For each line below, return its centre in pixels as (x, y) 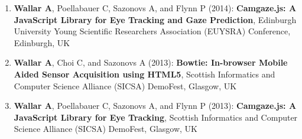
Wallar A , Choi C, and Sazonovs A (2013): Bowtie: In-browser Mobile (151, 62)
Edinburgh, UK (42, 42)
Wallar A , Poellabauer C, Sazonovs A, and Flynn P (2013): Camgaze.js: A (155, 106)
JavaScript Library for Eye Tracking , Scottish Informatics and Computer (156, 117)
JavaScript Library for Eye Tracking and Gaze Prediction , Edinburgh (155, 19)
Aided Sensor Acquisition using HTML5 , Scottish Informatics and (144, 74)
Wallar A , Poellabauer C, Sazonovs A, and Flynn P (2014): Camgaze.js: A (155, 8)
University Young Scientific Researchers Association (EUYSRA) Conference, (152, 31)
